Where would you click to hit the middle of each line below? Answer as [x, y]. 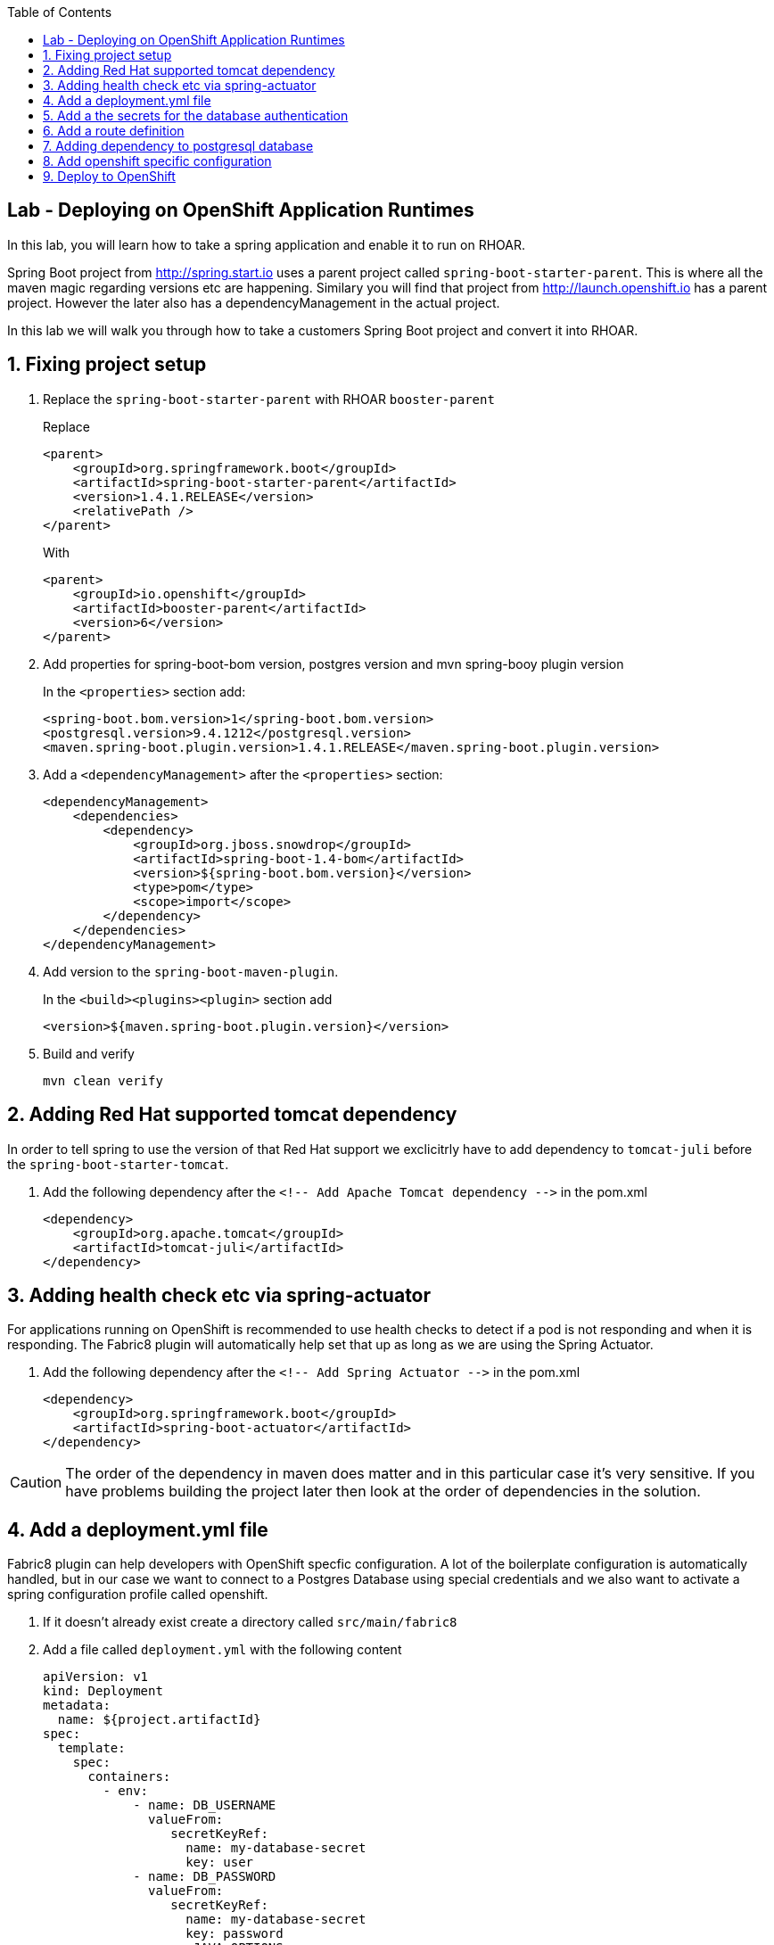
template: [91, 1748]
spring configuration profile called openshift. [138, 1595]
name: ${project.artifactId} [159, 1720]
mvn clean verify [103, 1080]
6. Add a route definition [114, 131]
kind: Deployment [103, 1691]
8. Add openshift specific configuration [157, 161]
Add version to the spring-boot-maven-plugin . [191, 971]
